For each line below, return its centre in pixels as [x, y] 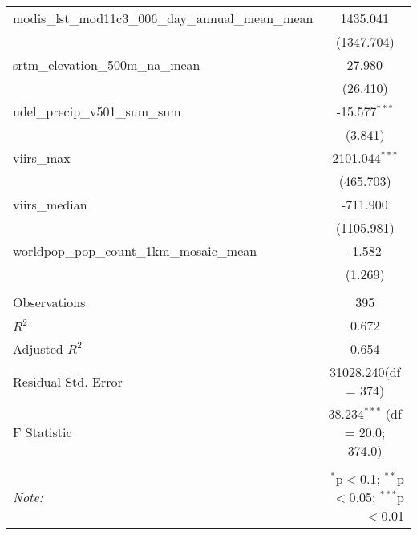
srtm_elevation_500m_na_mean [107, 65]
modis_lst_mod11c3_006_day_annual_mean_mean [163, 18]
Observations [49, 302]
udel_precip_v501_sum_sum [97, 111]
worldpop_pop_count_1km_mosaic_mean [135, 251]
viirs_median [50, 204]
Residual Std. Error [68, 381]
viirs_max [42, 158]
